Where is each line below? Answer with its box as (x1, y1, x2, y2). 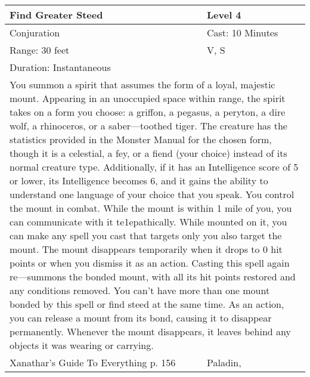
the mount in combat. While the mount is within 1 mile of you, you (10, 201, 292, 215)
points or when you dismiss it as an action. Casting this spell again (10, 256, 290, 270)
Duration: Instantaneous (10, 60, 111, 74)
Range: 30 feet (10, 43, 70, 57)
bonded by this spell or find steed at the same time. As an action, (10, 297, 284, 311)
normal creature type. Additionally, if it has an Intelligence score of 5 (10, 160, 299, 174)
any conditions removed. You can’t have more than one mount (10, 283, 270, 297)
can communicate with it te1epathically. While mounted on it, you (10, 215, 287, 228)
